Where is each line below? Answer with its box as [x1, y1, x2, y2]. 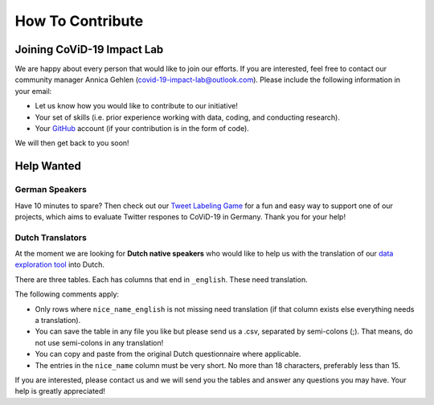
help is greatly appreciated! [14, 387, 106, 396]
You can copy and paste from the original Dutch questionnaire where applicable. [35, 350, 301, 359]
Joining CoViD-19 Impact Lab [14, 43, 164, 56]
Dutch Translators [14, 231, 88, 243]
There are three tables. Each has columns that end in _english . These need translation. [14, 274, 309, 284]
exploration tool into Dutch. [14, 260, 104, 269]
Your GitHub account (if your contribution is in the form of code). [35, 124, 249, 133]
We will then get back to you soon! [14, 138, 129, 148]
